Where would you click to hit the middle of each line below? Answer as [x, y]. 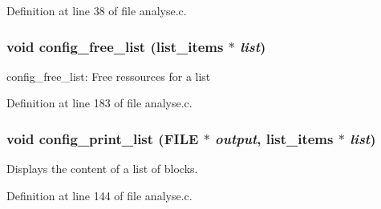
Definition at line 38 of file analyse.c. [97, 10]
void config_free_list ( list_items [115, 46]
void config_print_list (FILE [103, 138]
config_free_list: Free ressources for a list [109, 76]
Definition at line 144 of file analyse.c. [99, 195]
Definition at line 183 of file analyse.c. [99, 103]
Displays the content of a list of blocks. [102, 169]
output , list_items [274, 138]
